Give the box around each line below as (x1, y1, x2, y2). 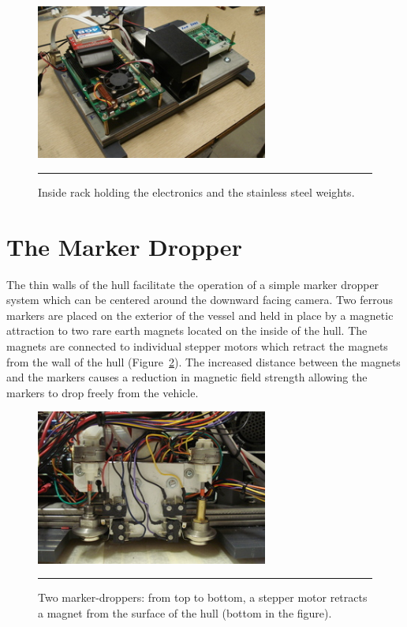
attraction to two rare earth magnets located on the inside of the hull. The (6, 322, 368, 339)
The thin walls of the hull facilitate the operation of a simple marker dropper (6, 276, 379, 292)
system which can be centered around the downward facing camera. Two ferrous (6, 291, 394, 308)
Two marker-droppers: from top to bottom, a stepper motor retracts (38, 589, 368, 606)
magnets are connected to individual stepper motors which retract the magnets (6, 338, 388, 354)
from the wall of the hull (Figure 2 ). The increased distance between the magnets (6, 353, 401, 370)
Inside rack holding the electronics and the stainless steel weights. (38, 183, 355, 200)
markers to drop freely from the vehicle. (6, 384, 199, 400)
